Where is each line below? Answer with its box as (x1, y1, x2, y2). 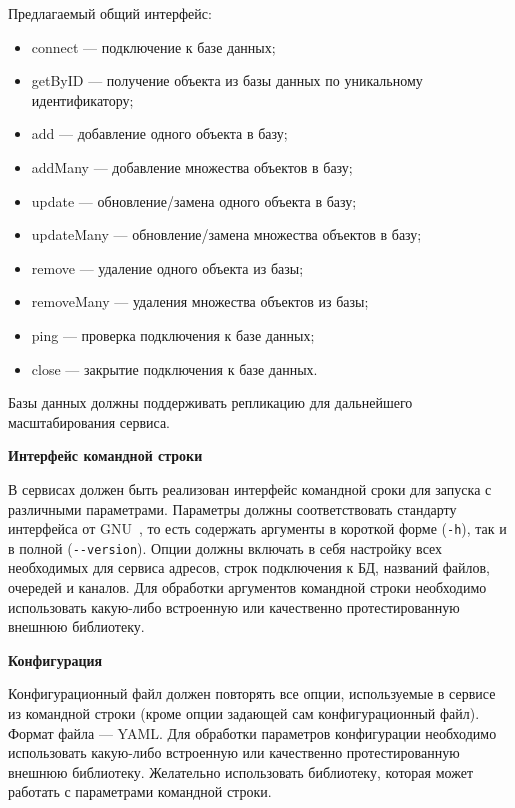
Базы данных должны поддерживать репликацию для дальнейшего (8, 392, 413, 413)
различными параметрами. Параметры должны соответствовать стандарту (8, 498, 457, 519)
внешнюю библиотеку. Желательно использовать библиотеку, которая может (8, 761, 474, 782)
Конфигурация (8, 649, 103, 670)
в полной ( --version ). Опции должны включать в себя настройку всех (8, 537, 443, 558)
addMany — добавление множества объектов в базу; (31, 156, 353, 177)
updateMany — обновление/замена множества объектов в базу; (31, 224, 422, 245)
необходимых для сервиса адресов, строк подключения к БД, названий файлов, (8, 557, 490, 578)
